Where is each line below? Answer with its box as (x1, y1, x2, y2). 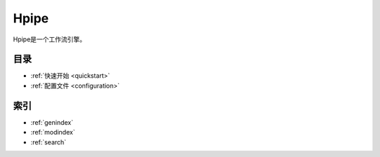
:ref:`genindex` (30, 118, 74, 126)
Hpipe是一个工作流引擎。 (13, 35, 87, 43)
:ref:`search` (30, 137, 67, 146)
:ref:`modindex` (30, 128, 75, 137)
